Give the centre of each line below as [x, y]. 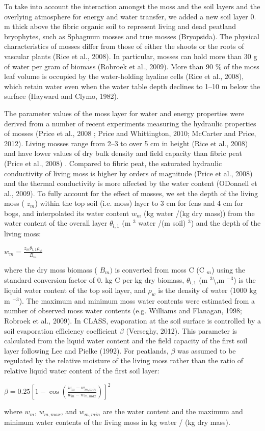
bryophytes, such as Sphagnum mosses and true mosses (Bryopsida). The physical [132, 36]
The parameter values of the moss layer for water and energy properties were [124, 113]
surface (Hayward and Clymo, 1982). [61, 96]
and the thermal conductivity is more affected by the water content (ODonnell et [131, 183]
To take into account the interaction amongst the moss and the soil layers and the [132, 6]
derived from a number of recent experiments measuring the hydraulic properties [130, 123]
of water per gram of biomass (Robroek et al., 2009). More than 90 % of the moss [132, 66]
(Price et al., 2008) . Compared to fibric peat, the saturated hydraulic [113, 163]
